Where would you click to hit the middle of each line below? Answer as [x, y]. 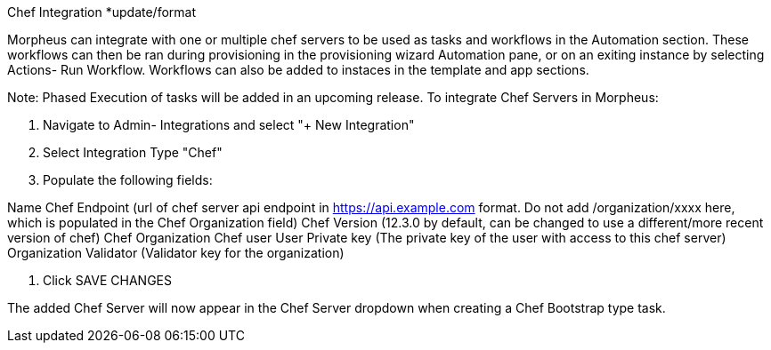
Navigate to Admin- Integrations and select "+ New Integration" [229, 125]
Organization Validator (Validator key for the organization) [176, 253]
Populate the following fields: [128, 180]
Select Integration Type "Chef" [133, 152]
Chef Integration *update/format [102, 12]
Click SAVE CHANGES [108, 280]
